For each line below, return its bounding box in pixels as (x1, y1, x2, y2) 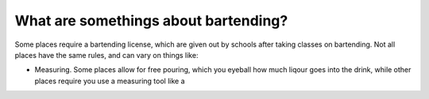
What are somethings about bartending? (14, 12, 288, 29)
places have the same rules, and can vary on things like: (14, 50, 199, 59)
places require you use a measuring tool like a (34, 76, 186, 86)
